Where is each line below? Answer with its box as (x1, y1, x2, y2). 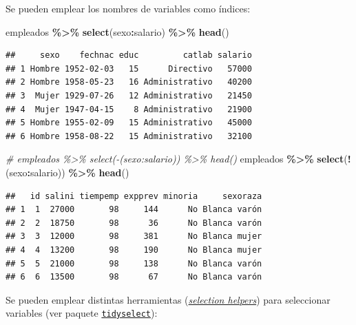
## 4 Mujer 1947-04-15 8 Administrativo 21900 (6, 104, 252, 114)
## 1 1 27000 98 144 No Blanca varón (6, 205, 262, 215)
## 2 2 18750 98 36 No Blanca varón (6, 218, 262, 228)
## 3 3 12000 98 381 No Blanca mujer (6, 231, 262, 242)
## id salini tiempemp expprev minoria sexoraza (6, 191, 262, 201)
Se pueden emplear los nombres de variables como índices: (6, 1, 251, 15)
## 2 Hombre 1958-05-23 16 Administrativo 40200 (6, 77, 252, 87)
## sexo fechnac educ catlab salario (6, 50, 252, 61)
